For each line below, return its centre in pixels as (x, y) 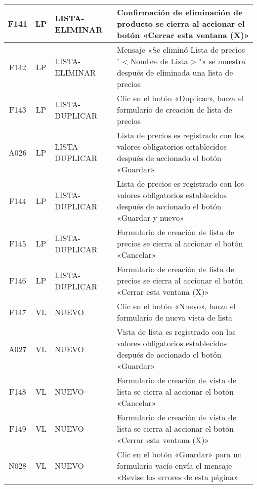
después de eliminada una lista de (175, 72)
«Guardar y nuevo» (150, 218)
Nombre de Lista (159, 61)
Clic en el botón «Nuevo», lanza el (176, 306)
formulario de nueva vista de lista (175, 317)
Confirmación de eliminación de (180, 12)
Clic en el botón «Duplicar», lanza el (180, 98)
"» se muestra (222, 61)
